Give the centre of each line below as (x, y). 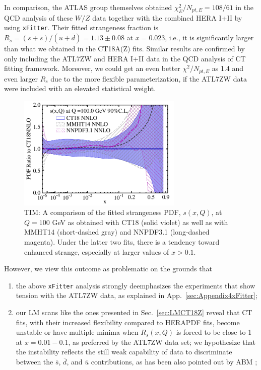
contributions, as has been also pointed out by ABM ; (174, 361)
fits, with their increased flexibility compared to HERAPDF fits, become (128, 322)
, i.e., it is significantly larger (209, 38)
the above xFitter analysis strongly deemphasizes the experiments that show (136, 285)
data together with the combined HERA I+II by (167, 17)
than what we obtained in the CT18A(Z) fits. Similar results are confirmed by (124, 49)
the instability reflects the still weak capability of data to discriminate (124, 352)
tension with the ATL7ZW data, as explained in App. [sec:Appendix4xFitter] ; (137, 295)
